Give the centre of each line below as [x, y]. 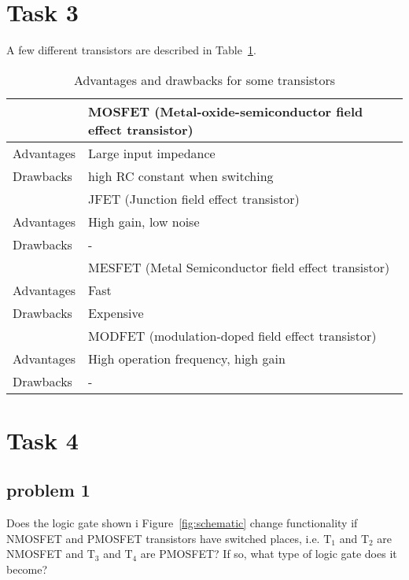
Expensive [116, 312]
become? [27, 569]
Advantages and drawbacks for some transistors [204, 79]
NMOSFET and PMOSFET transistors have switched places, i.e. [163, 538]
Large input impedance [152, 153]
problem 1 [48, 490]
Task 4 [42, 440]
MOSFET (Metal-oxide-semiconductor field [226, 111]
